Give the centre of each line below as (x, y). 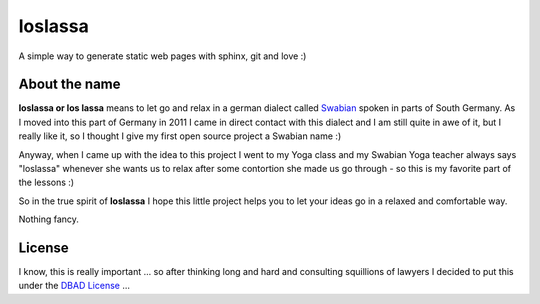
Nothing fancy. (49, 219)
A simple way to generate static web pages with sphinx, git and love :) (162, 56)
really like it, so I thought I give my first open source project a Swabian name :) (180, 136)
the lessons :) (46, 182)
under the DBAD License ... (74, 286)
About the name (69, 84)
